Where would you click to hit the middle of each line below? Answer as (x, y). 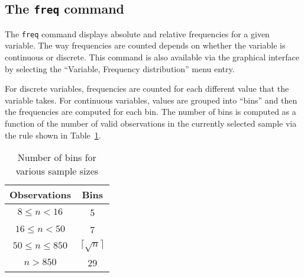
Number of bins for (57, 157)
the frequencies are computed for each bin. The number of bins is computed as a (151, 112)
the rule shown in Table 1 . (53, 135)
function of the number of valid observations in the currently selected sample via (151, 123)
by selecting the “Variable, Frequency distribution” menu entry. (120, 68)
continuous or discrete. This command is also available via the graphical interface (152, 57)
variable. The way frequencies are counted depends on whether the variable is (145, 45)
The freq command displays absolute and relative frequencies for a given (137, 33)
